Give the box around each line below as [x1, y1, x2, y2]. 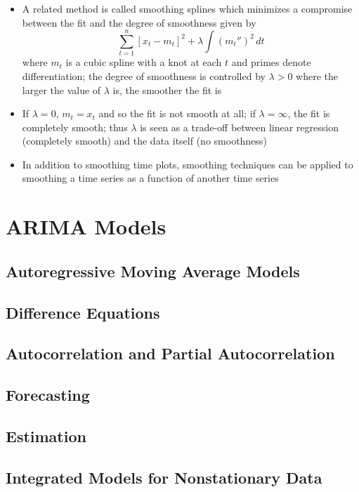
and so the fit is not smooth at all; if [98, 106, 256, 121]
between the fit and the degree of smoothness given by [22, 15, 256, 29]
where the [296, 68, 339, 83]
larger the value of [22, 82, 101, 97]
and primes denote [231, 55, 311, 69]
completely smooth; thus [22, 119, 128, 134]
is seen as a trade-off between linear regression [140, 119, 339, 134]
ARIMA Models [6, 212, 167, 241]
